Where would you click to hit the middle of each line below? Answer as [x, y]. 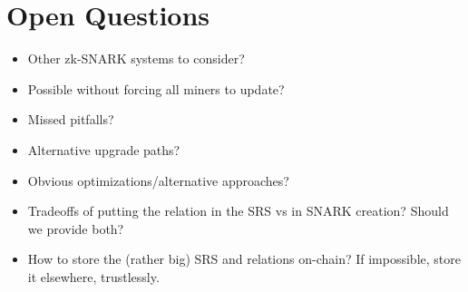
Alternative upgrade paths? [104, 149]
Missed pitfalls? [71, 119]
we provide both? [76, 228]
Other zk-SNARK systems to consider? [136, 58]
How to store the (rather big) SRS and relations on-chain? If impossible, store [244, 259]
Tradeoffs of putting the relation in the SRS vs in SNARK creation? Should [238, 211]
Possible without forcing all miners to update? [156, 88]
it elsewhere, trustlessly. [93, 276]
